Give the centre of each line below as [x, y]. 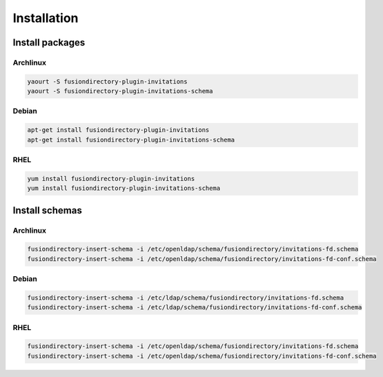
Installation [46, 18]
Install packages [49, 42]
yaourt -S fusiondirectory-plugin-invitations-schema [120, 91]
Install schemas [47, 210]
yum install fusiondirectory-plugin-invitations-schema [124, 188]
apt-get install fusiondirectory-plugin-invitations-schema [131, 139]
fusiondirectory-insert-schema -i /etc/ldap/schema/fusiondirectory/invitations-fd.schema [186, 298]
